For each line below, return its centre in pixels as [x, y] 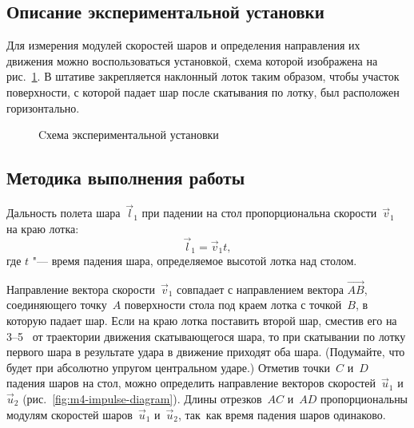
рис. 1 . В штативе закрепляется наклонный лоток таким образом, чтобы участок [203, 76]
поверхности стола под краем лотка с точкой [233, 305]
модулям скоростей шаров [70, 414]
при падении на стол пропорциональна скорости [259, 213]
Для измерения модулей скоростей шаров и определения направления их [183, 45]
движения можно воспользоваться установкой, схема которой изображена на [192, 60]
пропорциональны [364, 399]
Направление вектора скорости [81, 289]
